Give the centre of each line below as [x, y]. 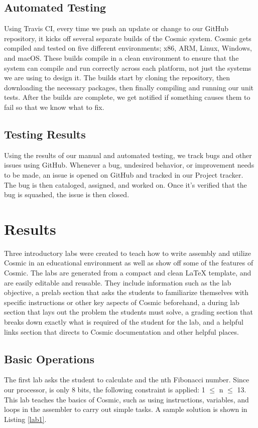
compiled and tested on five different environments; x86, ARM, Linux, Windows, [128, 48]
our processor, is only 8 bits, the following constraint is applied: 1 [105, 389]
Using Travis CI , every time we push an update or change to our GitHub [116, 28]
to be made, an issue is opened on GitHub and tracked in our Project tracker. [124, 174]
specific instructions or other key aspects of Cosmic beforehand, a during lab [122, 302]
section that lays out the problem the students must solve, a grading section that [129, 312]
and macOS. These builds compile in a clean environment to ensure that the [121, 57]
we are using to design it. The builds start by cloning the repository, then [117, 78]
